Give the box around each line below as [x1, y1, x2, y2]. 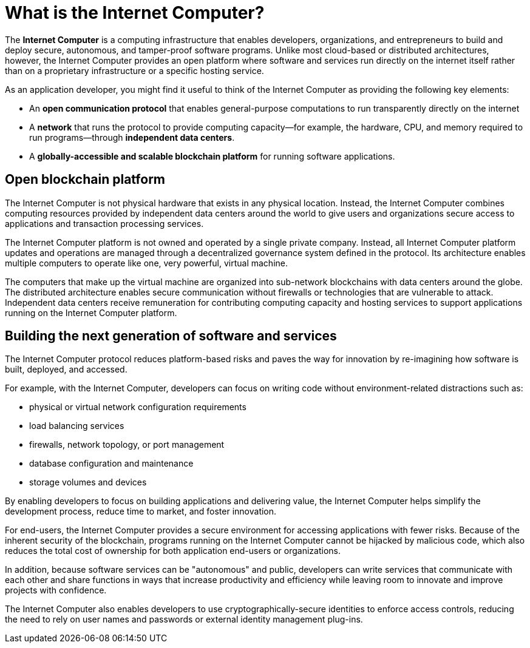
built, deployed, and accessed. [5, 364, 127, 375]
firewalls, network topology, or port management [29, 439, 225, 450]
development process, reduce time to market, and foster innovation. [5, 506, 277, 517]
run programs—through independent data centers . [29, 132, 235, 143]
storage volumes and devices [29, 477, 147, 488]
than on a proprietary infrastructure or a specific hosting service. [5, 65, 264, 76]
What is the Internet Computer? [5, 2, 265, 23]
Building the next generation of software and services [5, 328, 337, 344]
